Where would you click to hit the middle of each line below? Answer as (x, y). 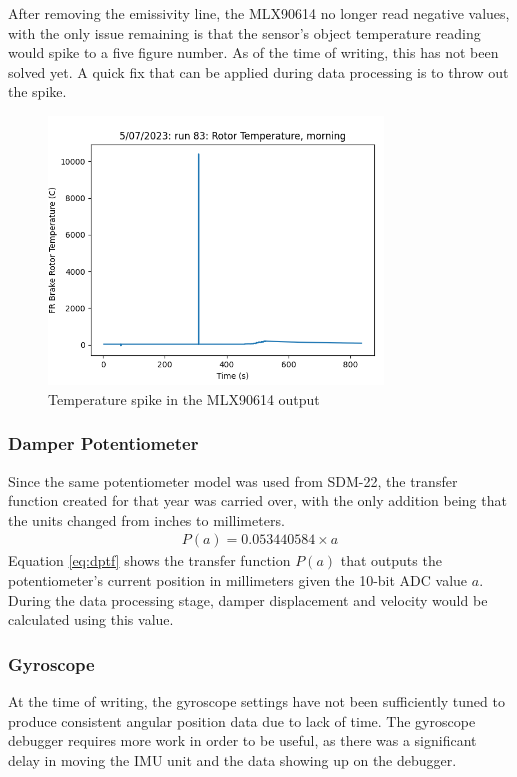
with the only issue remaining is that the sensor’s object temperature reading (244, 32)
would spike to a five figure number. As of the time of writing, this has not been (253, 52)
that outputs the (391, 560)
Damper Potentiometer (103, 443)
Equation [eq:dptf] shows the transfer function (149, 560)
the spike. (37, 91)
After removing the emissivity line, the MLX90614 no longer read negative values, (259, 13)
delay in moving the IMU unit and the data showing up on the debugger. (232, 759)
